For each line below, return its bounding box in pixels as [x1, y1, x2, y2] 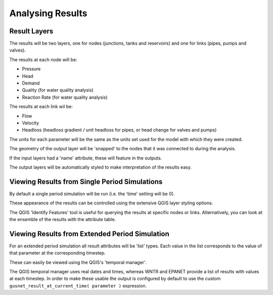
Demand [22, 80, 40, 86]
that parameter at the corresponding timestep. [9, 250, 106, 256]
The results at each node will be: [9, 56, 78, 63]
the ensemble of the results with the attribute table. [9, 217, 116, 222]
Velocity [22, 119, 39, 126]
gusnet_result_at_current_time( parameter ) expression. [9, 282, 147, 288]
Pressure [22, 66, 41, 72]
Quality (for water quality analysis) [22, 87, 94, 93]
